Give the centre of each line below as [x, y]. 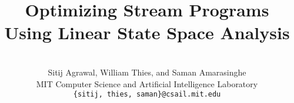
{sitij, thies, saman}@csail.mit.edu [147, 95]
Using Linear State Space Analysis [147, 32]
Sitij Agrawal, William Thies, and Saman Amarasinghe [147, 72]
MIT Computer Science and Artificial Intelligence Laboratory [147, 83]
